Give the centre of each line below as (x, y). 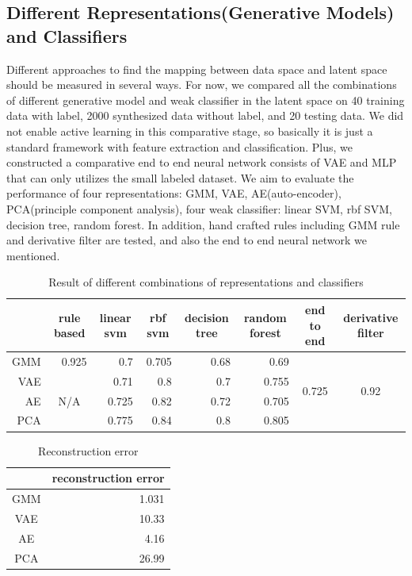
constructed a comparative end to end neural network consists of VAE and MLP (202, 162)
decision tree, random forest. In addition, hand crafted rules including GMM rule (203, 224)
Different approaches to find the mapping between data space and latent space (197, 69)
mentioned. (33, 255)
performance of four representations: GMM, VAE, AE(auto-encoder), (174, 193)
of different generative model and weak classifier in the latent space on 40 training (206, 100)
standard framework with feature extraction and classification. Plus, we (180, 146)
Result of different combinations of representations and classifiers (206, 282)
